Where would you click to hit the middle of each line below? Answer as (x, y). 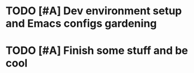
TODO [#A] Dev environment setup (94, 11)
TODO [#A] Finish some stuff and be (97, 51)
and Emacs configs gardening (81, 23)
